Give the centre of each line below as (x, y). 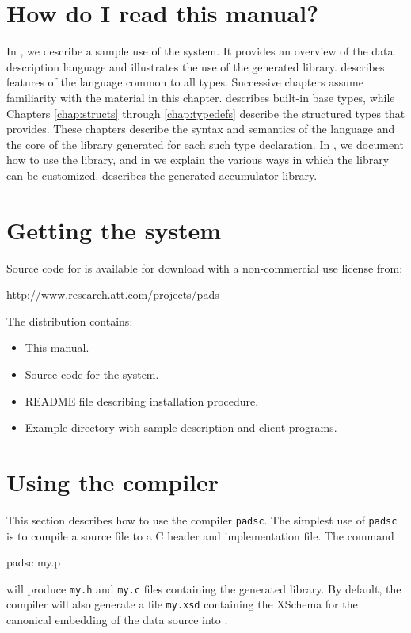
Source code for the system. (92, 374)
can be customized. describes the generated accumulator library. (162, 175)
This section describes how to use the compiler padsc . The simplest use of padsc (202, 519)
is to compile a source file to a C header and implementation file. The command (200, 535)
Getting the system (114, 229)
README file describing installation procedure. (142, 400)
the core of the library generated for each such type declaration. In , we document (205, 144)
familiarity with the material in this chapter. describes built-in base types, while (201, 97)
